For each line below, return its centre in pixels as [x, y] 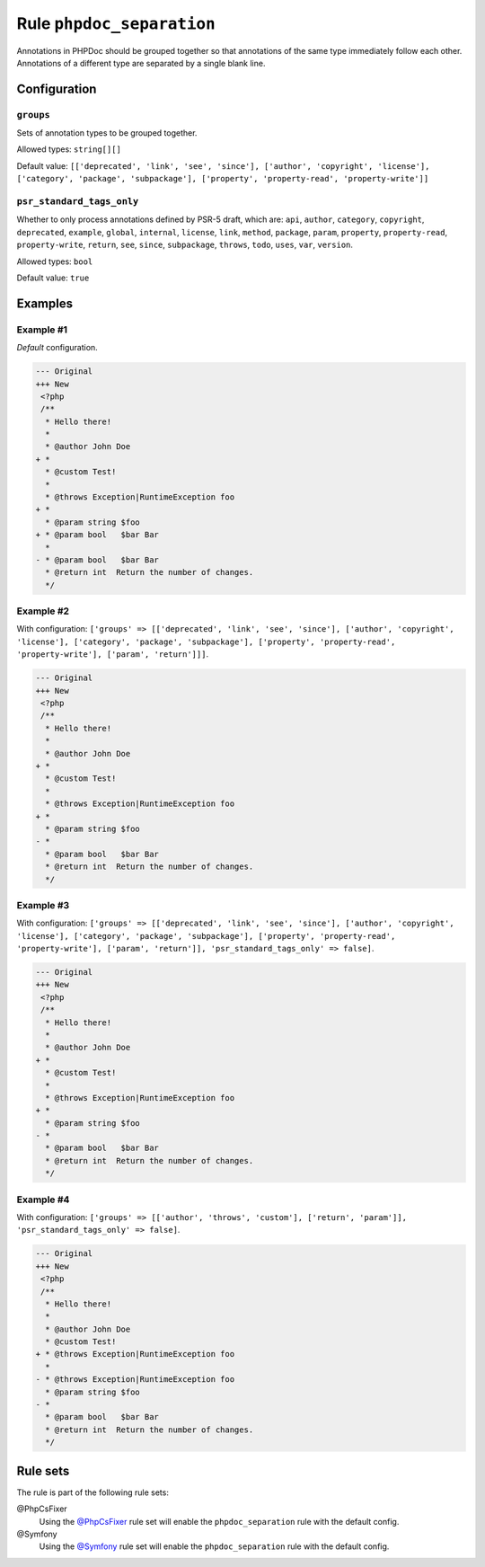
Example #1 [42, 330]
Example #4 [43, 1200]
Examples [45, 303]
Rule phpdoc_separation [116, 23]
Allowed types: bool [55, 261]
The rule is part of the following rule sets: [93, 1492]
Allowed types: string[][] [69, 149]
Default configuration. [57, 348]
